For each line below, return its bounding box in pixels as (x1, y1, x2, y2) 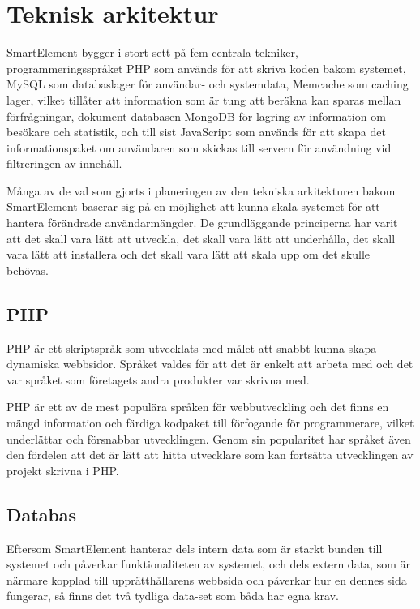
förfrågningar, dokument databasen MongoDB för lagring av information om (6, 107, 386, 124)
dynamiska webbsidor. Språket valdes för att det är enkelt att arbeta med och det (6, 355, 414, 372)
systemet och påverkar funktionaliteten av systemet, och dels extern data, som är (6, 555, 410, 573)
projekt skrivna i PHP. (6, 461, 119, 478)
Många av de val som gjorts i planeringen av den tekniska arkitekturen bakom (6, 182, 396, 199)
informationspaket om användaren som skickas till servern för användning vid (6, 139, 392, 156)
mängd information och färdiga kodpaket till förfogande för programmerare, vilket (6, 414, 414, 431)
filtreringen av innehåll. (6, 155, 122, 172)
